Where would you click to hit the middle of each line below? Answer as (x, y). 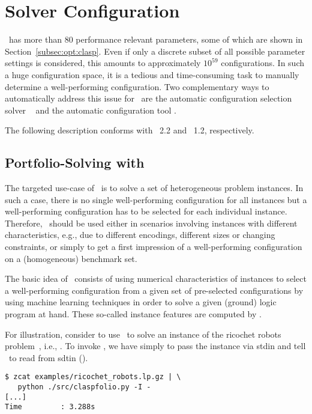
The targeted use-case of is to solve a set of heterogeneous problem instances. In (154, 188)
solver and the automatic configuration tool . (91, 110)
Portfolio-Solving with (75, 163)
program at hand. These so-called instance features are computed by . (133, 314)
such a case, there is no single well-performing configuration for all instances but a (156, 199)
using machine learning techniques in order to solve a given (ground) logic (141, 302)
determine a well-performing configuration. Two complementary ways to (137, 86)
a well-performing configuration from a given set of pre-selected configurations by (154, 290)
